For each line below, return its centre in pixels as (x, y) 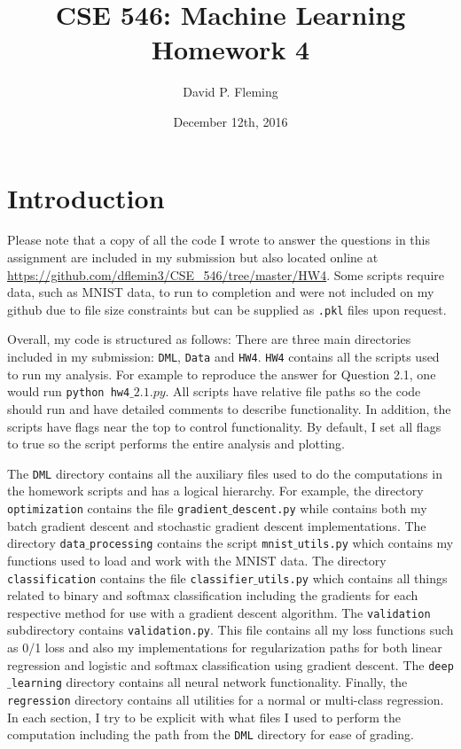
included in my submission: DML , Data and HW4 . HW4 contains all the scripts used (223, 357)
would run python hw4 (69, 391)
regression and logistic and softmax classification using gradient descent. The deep (230, 664)
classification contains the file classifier (131, 577)
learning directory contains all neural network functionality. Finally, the (209, 682)
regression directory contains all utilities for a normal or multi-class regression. (226, 699)
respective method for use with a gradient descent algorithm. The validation (219, 612)
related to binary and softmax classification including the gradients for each (213, 595)
